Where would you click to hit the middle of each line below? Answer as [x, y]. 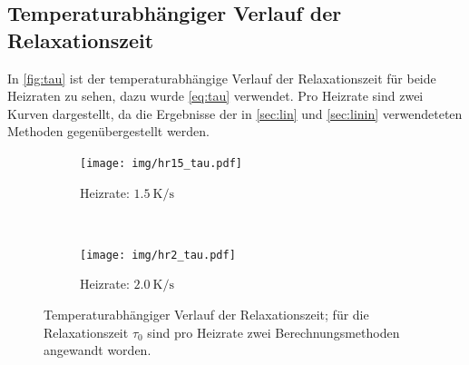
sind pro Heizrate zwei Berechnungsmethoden [274, 332]
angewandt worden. [98, 350]
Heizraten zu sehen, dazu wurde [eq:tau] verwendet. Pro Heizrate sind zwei [215, 96]
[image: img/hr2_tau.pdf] [158, 255]
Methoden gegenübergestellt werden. [108, 131]
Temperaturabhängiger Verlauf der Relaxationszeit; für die [206, 315]
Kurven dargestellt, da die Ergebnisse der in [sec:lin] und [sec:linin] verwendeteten [235, 113]
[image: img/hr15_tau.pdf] [161, 163]
